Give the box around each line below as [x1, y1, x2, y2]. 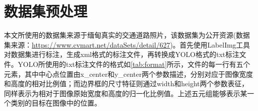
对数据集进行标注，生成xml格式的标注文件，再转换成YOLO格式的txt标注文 [4, 49, 247, 59]
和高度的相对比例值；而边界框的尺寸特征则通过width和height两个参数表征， [4, 78, 249, 89]
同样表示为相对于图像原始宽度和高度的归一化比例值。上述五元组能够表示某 [4, 88, 247, 98]
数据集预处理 [4, 1, 88, 21]
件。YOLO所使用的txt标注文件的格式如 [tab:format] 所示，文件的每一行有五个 [4, 58, 251, 69]
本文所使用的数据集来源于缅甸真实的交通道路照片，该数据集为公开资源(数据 [4, 30, 250, 40]
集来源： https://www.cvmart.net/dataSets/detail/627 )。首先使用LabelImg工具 [4, 39, 250, 50]
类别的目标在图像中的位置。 [10, 98, 101, 108]
